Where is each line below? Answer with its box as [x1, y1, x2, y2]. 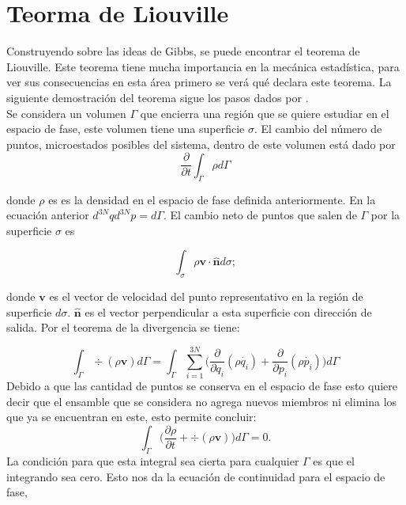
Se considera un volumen [6, 104, 126, 121]
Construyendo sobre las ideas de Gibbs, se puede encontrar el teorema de [6, 43, 360, 59]
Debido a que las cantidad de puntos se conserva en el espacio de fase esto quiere [6, 378, 398, 394]
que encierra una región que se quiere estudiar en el [140, 104, 389, 121]
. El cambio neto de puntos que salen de [163, 207, 357, 223]
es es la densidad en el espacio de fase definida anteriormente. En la [48, 191, 376, 207]
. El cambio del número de [254, 120, 382, 137]
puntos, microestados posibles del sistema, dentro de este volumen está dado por [6, 135, 396, 152]
